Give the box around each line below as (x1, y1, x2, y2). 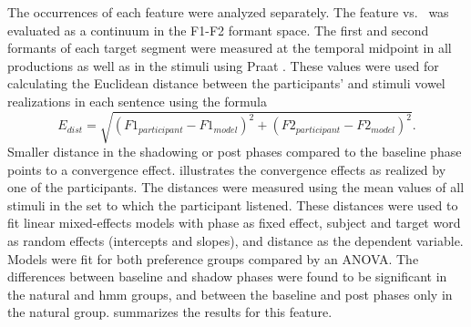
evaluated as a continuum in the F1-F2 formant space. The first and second (7, 20, 429, 39)
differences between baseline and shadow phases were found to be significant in (7, 267, 447, 286)
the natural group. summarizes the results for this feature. (7, 302, 333, 322)
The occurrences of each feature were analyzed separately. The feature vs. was (7, 3, 449, 21)
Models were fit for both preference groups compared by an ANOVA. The (7, 249, 419, 268)
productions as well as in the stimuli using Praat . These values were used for (7, 56, 439, 75)
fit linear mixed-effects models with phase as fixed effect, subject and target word (7, 213, 461, 232)
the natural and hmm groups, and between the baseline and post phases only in (7, 284, 453, 303)
